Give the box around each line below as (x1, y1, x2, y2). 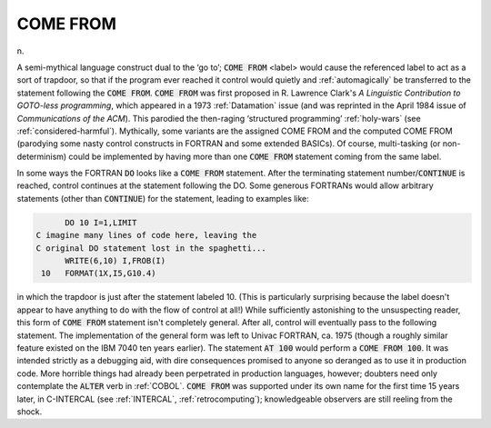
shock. (16, 405, 43, 417)
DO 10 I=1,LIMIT (65, 217, 137, 227)
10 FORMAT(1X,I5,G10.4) (41, 268, 156, 279)
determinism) (16, 151, 67, 162)
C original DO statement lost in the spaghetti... (35, 243, 267, 254)
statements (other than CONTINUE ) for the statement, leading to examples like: (16, 193, 309, 204)
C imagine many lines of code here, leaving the (35, 230, 257, 241)
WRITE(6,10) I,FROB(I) (65, 255, 166, 265)
